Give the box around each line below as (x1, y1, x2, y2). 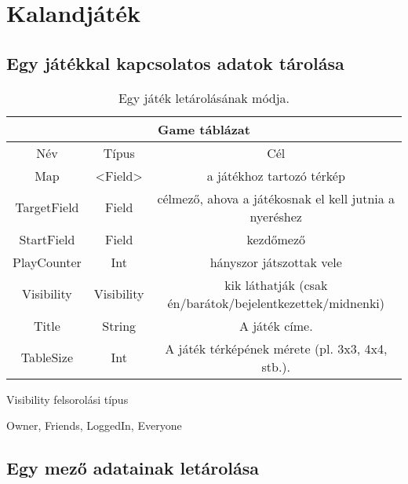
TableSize (20, 348, 74, 367)
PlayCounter (13, 252, 82, 271)
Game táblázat (158, 119, 250, 138)
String (102, 316, 137, 335)
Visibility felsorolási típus (6, 390, 129, 407)
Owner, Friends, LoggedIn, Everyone (6, 417, 182, 434)
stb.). (261, 357, 291, 376)
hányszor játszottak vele (209, 252, 342, 271)
